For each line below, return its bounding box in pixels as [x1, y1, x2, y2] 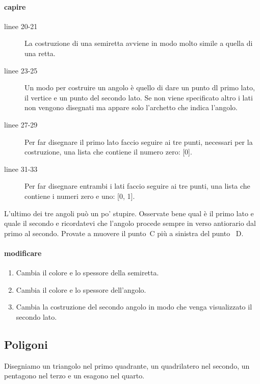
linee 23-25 [4, 65, 38, 75]
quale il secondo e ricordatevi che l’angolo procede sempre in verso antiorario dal [4, 218, 256, 228]
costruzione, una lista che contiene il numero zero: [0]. [24, 146, 192, 157]
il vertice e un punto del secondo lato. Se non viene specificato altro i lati [24, 92, 253, 103]
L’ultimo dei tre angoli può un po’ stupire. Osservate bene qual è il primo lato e [4, 208, 254, 218]
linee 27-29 [4, 119, 38, 130]
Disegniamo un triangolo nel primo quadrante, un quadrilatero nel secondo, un [4, 360, 250, 371]
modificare [4, 247, 42, 258]
